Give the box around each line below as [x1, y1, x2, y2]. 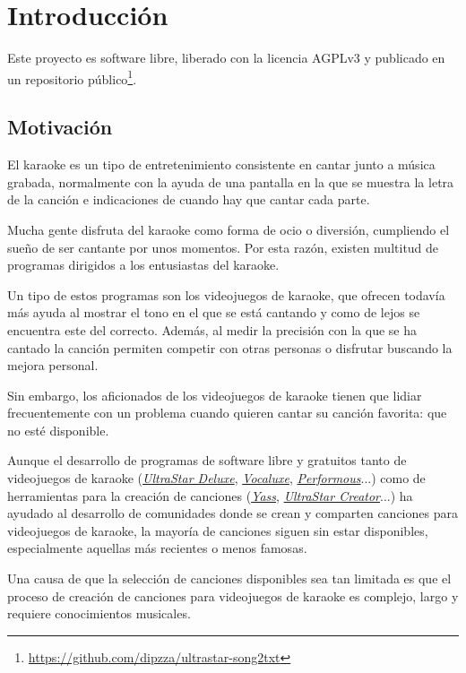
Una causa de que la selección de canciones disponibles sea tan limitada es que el [7, 569, 452, 588]
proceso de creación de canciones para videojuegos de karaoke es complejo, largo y [7, 586, 459, 605]
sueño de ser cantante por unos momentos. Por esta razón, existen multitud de [7, 237, 439, 256]
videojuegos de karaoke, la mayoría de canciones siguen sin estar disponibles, [7, 521, 428, 539]
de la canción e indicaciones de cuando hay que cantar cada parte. [7, 190, 370, 209]
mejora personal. [7, 356, 99, 375]
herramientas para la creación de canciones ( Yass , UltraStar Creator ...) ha [7, 486, 413, 505]
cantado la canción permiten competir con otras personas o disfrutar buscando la [7, 338, 453, 357]
